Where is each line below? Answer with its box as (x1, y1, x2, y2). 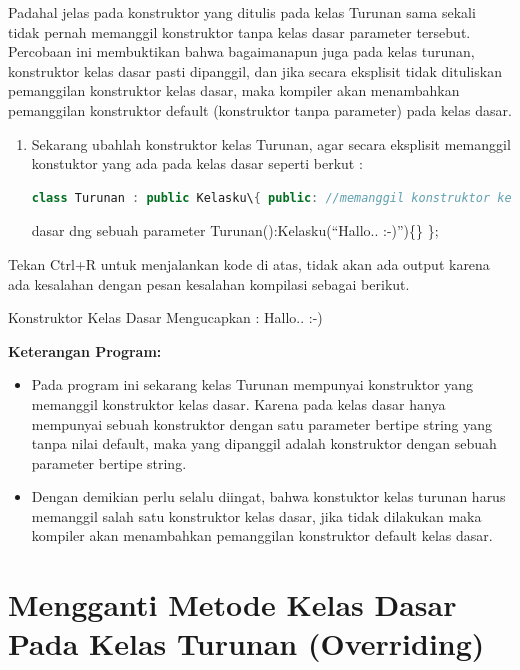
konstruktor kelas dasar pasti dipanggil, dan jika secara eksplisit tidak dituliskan (8, 60, 502, 81)
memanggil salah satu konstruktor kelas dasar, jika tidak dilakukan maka (31, 505, 482, 526)
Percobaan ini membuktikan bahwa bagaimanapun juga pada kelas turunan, (8, 41, 475, 62)
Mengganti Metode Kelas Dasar (8, 584, 457, 625)
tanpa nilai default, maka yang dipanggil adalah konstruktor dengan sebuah (31, 433, 497, 454)
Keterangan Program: (8, 340, 162, 361)
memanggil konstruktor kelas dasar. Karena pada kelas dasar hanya (31, 393, 446, 414)
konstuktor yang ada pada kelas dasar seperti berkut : (31, 153, 363, 174)
